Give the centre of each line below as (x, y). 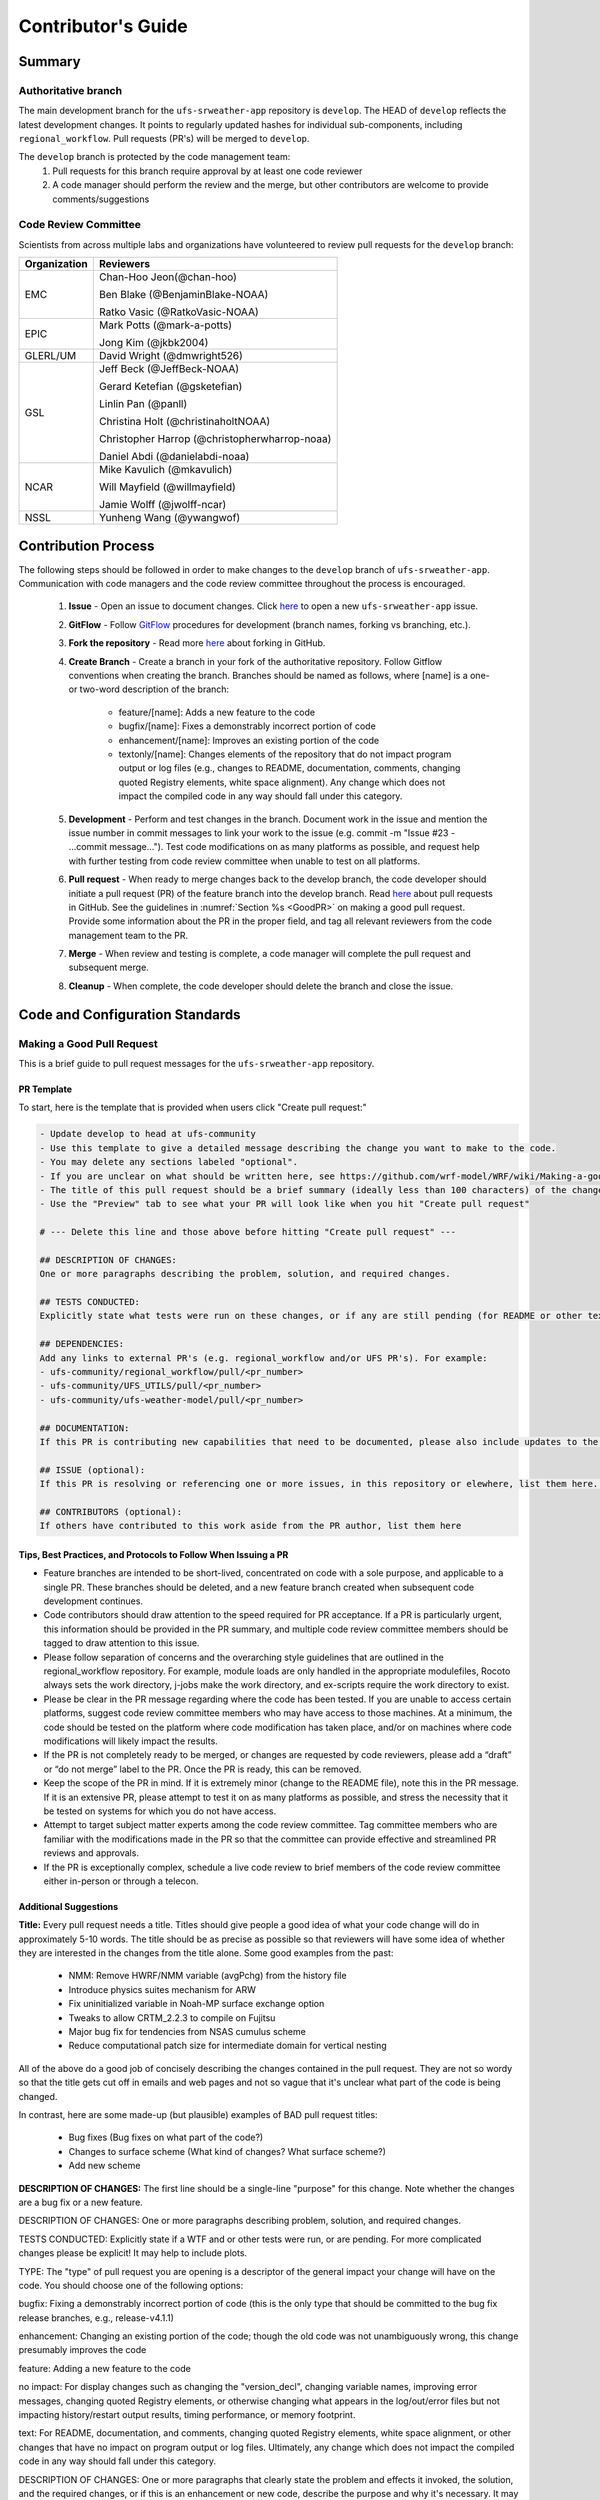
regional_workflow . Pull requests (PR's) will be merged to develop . (164, 139)
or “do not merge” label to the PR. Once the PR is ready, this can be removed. (202, 1769)
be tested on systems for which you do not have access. (160, 1811)
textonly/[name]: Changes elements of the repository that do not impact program (285, 754)
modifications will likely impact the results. (131, 1741)
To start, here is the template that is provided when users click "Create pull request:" (192, 1107)
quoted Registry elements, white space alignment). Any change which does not (282, 782)
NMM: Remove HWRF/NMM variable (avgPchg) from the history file (207, 1976)
